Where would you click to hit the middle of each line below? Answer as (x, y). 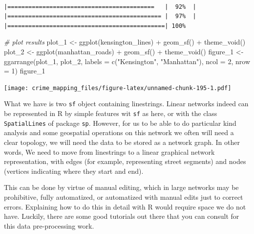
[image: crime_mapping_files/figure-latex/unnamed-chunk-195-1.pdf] (118, 88)
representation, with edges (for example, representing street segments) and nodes (125, 161)
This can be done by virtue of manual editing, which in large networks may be (121, 187)
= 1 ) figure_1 (25, 71)
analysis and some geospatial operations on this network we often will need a (119, 132)
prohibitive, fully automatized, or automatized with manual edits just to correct (124, 197)
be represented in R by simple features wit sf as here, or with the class (111, 113)
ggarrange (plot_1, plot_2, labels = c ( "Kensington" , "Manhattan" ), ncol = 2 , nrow (127, 61)
